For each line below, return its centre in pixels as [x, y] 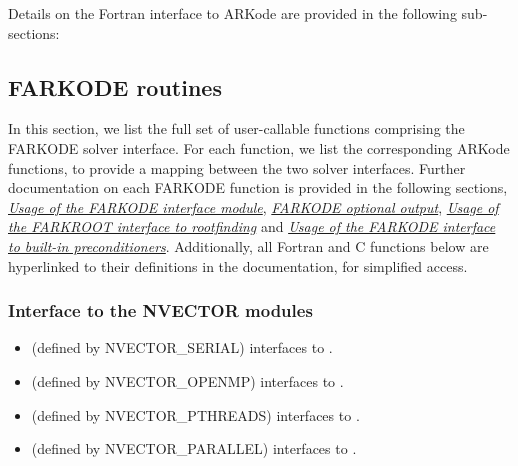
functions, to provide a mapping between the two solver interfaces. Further [237, 167]
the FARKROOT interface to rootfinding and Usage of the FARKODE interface [252, 226]
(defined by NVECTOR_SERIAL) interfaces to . [182, 347]
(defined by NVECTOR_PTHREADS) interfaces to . [195, 414]
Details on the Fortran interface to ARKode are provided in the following [232, 13]
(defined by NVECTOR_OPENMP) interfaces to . [187, 380]
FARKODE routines [115, 86]
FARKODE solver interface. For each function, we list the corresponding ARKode [259, 147]
